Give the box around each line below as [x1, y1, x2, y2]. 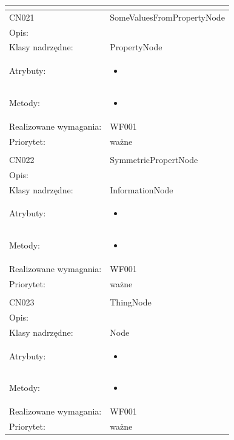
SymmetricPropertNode [110, 153, 198, 165]
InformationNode [110, 183, 173, 196]
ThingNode [110, 296, 152, 308]
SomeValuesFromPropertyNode [110, 10, 225, 23]
